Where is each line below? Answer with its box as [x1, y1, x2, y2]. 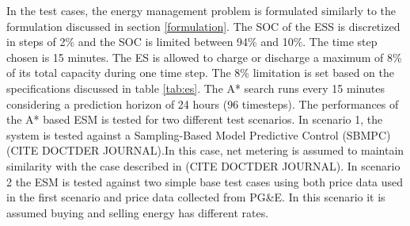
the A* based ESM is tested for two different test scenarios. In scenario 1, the [6, 111, 383, 128]
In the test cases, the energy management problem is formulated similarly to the [6, 2, 397, 18]
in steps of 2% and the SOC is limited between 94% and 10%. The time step [6, 33, 378, 50]
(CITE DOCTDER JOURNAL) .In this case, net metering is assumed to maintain [6, 142, 404, 159]
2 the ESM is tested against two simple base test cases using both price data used [6, 173, 404, 190]
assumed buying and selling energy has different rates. [6, 204, 269, 220]
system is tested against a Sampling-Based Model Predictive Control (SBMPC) [6, 126, 391, 143]
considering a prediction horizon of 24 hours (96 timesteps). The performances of [6, 95, 399, 112]
